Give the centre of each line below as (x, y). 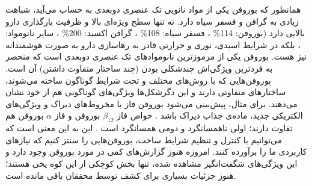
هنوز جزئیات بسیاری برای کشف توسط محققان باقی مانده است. (121, 175)
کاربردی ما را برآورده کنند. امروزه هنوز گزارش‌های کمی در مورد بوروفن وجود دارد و (156, 151)
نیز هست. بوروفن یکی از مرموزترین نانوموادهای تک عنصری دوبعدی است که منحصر (156, 56)
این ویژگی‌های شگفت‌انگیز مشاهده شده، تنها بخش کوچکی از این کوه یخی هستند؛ (151, 163)
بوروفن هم (25, 115)
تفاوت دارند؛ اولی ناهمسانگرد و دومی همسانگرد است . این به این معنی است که (149, 128)
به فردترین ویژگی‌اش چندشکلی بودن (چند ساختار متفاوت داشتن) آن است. (139, 68)
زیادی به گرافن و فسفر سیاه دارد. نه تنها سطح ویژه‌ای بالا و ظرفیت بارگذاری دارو (152, 21)
